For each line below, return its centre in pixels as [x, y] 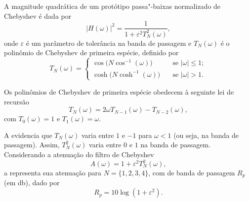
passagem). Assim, [32, 145]
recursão [17, 101]
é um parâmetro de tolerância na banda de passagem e [109, 43]
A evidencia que [28, 135]
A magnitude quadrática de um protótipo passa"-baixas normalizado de [112, 6]
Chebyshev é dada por [38, 16]
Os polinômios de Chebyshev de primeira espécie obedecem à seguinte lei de [119, 91]
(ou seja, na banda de [206, 135]
